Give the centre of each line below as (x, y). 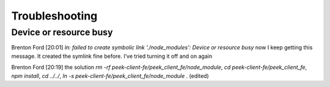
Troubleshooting (54, 16)
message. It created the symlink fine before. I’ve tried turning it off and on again (112, 56)
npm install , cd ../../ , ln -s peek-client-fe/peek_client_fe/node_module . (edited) (110, 75)
